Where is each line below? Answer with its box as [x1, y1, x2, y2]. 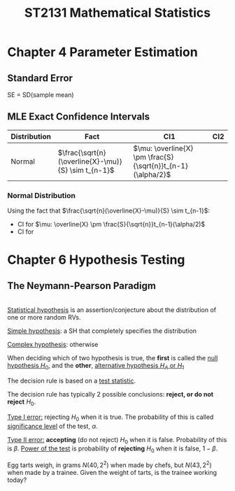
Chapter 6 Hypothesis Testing [7, 252, 185, 268]
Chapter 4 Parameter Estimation [7, 44, 198, 60]
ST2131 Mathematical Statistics [24, 5, 211, 21]
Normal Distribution [7, 190, 76, 200]
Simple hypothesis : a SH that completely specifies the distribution [7, 327, 197, 335]
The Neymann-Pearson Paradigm [7, 280, 156, 292]
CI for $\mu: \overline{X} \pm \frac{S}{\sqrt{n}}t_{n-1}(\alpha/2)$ [17, 220, 206, 229]
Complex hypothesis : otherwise [7, 341, 99, 349]
